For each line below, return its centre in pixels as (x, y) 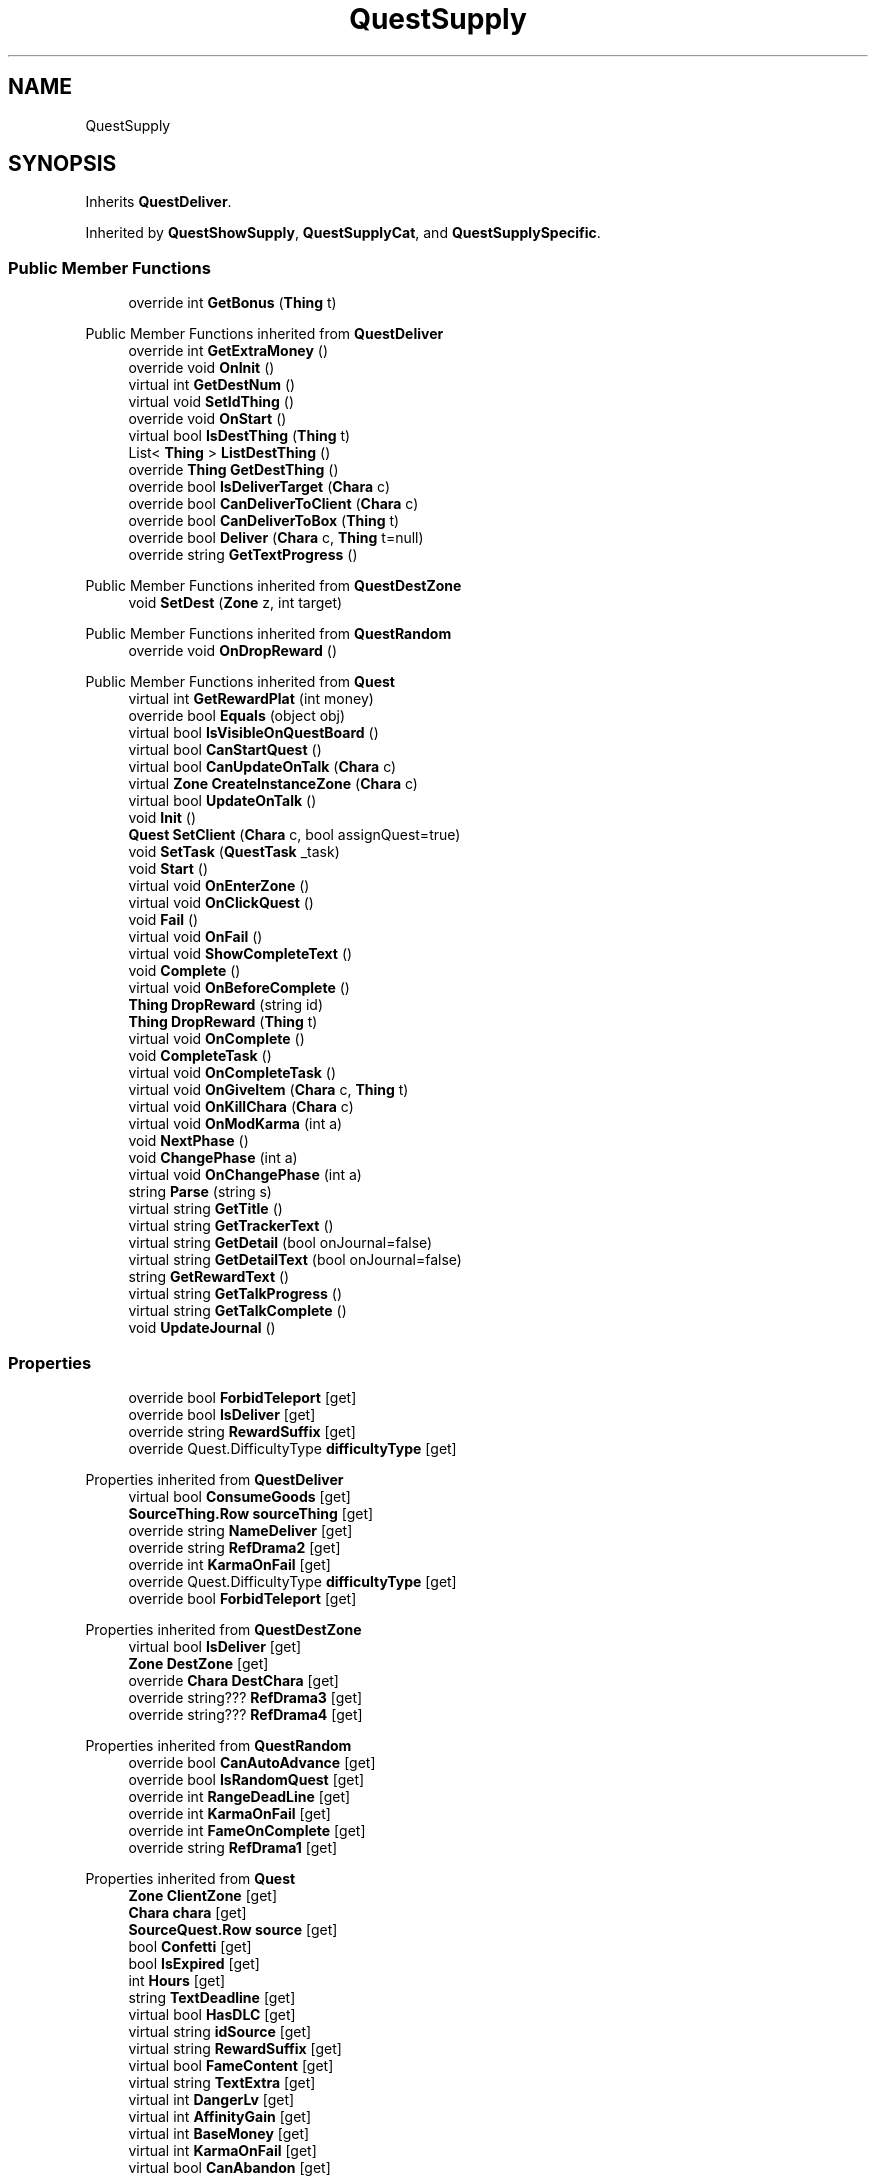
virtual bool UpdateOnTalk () (222, 801)
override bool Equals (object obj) (237, 716)
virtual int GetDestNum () (212, 385)
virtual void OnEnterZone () (219, 886)
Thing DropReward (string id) (226, 1005)
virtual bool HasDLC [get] (212, 2014)
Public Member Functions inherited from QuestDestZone (273, 586)
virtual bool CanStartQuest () (225, 750)
